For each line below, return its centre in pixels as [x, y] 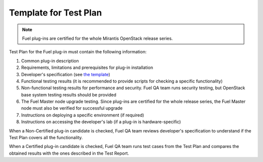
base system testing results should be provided [69, 95]
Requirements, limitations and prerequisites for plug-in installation [87, 67]
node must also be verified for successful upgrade [72, 108]
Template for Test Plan [56, 13]
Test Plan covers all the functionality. [46, 138]
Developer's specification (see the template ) [66, 74]
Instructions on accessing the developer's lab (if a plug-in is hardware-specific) [101, 122]
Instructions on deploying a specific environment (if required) [83, 115]
